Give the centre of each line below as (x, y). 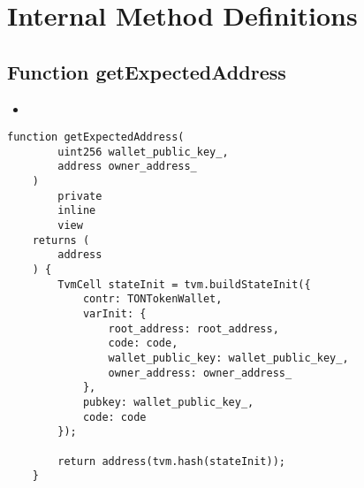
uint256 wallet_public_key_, (143, 152)
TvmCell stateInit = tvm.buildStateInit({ (184, 284)
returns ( (61, 240)
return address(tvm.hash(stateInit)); (171, 461)
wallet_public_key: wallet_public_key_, (228, 358)
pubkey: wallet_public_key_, (168, 402)
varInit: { (114, 314)
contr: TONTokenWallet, (152, 299)
